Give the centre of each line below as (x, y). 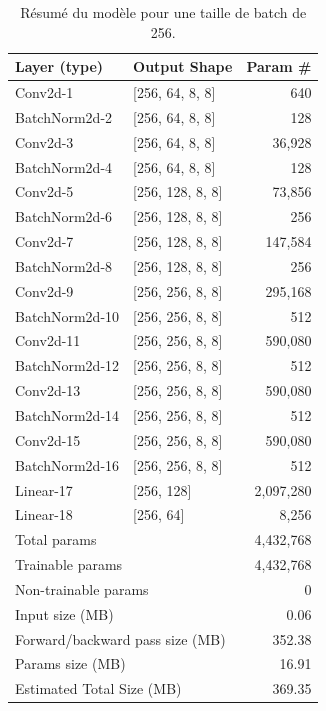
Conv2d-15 (48, 439)
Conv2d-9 (44, 290)
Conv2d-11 (48, 340)
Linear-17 (44, 489)
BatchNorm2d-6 (64, 216)
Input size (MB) (64, 613)
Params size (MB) (70, 663)
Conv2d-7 (44, 241)
